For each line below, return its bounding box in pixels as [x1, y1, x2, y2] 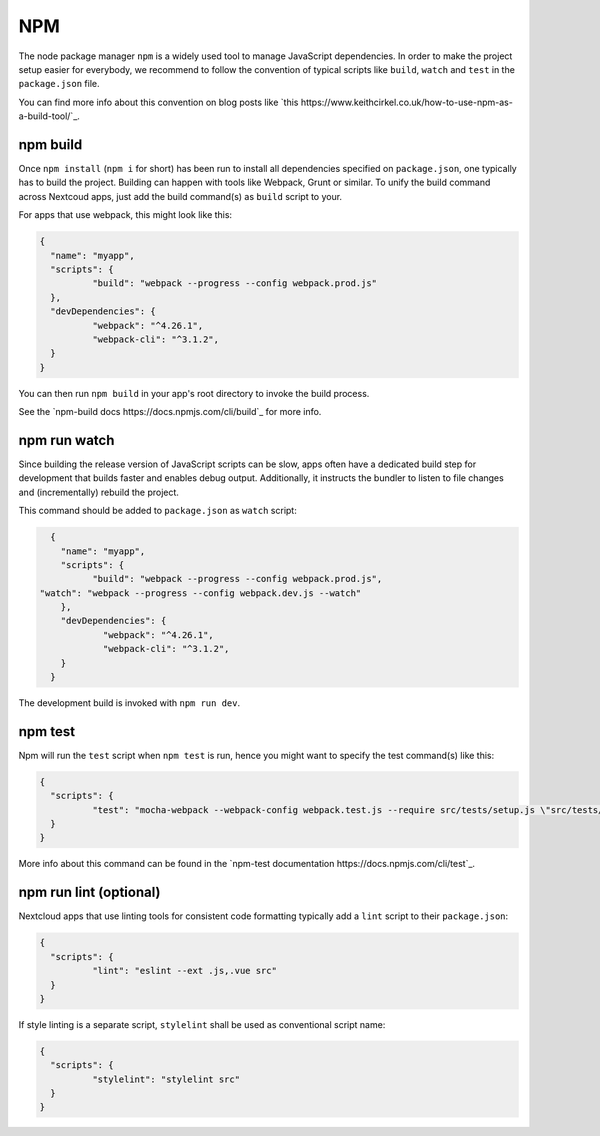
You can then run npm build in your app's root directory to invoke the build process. [18, 387, 370, 399]
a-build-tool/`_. [18, 110, 80, 122]
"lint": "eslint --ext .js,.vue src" [91, 965, 277, 977]
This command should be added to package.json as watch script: [18, 505, 297, 517]
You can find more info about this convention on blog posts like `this [18, 96, 299, 108]
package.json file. [18, 78, 100, 90]
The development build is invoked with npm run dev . [18, 697, 240, 709]
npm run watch [18, 431, 115, 449]
